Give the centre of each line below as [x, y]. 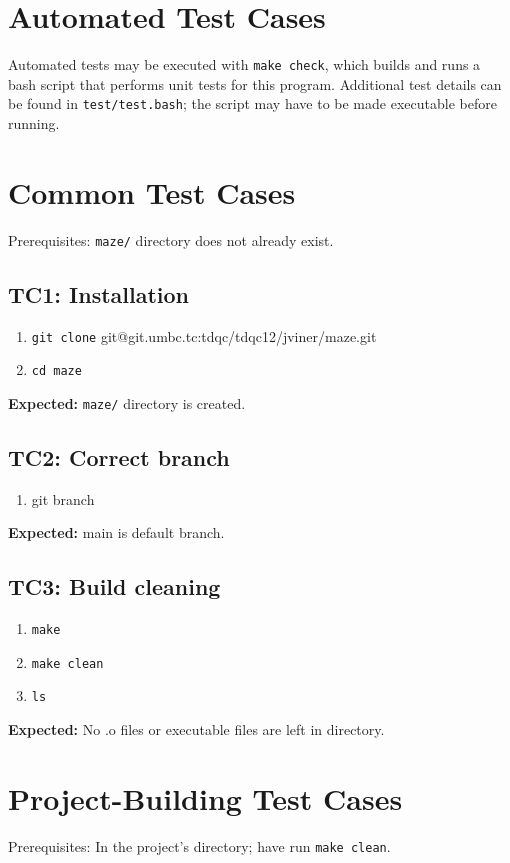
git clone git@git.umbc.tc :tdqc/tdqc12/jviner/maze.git [204, 335]
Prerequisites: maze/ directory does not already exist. [171, 239]
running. [34, 123]
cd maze [56, 371]
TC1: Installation [99, 293]
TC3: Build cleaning [114, 586]
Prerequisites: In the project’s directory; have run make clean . [199, 845]
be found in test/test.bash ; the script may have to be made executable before [252, 103]
